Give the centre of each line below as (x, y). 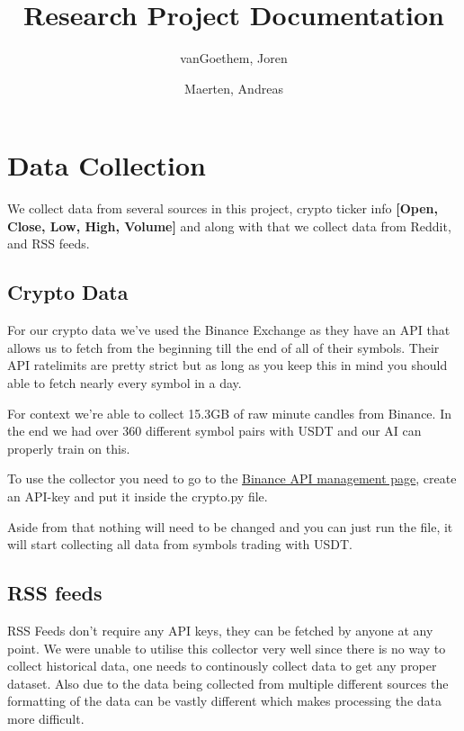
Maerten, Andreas (234, 88)
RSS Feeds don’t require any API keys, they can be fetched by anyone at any (220, 630)
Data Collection (107, 165)
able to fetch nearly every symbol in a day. (125, 383)
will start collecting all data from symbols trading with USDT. (180, 544)
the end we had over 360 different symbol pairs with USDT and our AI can (214, 431)
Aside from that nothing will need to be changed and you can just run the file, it (230, 526)
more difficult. (46, 718)
